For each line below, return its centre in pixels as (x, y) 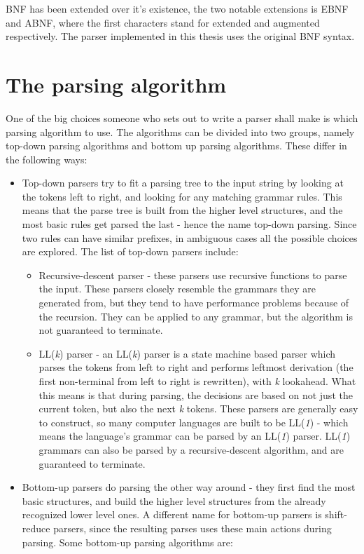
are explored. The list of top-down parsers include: (130, 251)
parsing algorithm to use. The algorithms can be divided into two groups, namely (180, 131)
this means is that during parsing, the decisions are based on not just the (196, 394)
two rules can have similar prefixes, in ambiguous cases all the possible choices (190, 237)
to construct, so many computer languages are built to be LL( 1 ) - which (194, 422)
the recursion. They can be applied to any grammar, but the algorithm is (196, 316)
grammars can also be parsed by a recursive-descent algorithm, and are (191, 449)
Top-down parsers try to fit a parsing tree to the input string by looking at (183, 183)
